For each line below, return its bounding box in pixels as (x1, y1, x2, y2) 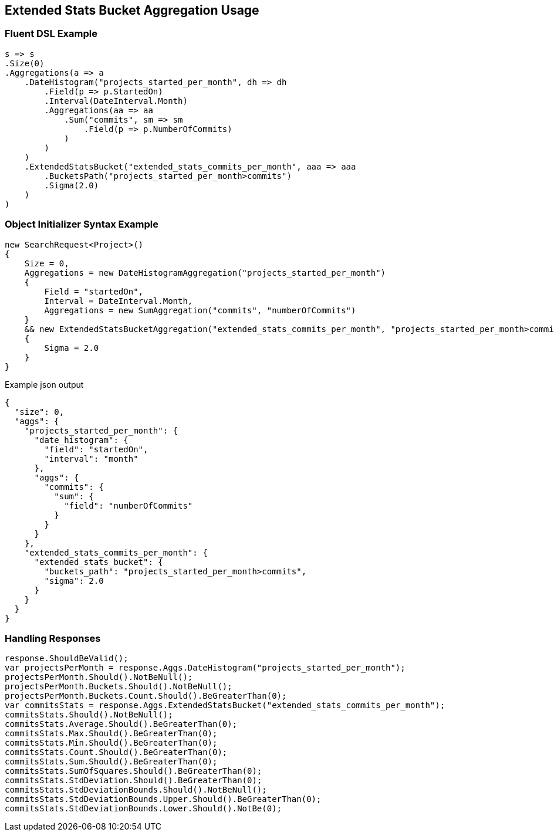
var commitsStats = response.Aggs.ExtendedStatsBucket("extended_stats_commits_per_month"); (5, 700, 445, 710)
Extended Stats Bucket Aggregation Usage (5, 3, 259, 18)
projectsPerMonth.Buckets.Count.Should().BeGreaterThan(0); (5, 691, 287, 701)
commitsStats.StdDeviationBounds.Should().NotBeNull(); (5, 785, 267, 795)
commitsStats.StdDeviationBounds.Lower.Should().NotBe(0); (5, 804, 282, 814)
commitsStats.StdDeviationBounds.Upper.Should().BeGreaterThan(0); (5, 794, 322, 804)
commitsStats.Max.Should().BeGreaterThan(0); (5, 729, 218, 739)
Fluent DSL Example (5, 28, 97, 40)
